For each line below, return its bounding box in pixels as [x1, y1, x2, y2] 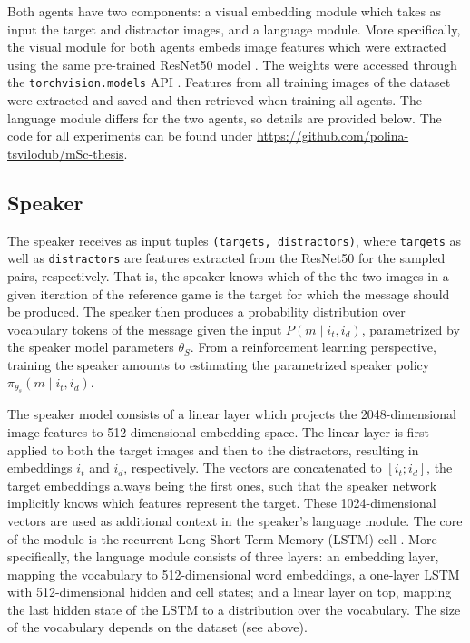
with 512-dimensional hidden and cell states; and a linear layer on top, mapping [7, 582, 452, 601]
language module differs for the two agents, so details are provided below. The [7, 108, 442, 127]
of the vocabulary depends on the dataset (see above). [7, 618, 308, 637]
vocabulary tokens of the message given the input [7, 319, 282, 338]
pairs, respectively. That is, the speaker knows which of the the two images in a [7, 266, 449, 285]
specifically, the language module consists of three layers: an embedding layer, [7, 547, 439, 566]
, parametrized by [361, 319, 460, 338]
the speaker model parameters [7, 337, 174, 356]
